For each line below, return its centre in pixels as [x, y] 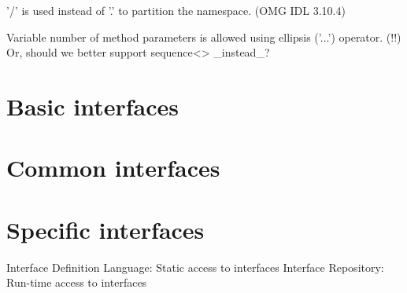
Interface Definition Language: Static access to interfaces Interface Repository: [195, 267]
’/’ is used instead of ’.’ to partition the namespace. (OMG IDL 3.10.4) [176, 10]
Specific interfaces [105, 229]
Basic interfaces [92, 106]
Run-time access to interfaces [77, 282]
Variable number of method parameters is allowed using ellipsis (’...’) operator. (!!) [204, 37]
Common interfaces [113, 168]
